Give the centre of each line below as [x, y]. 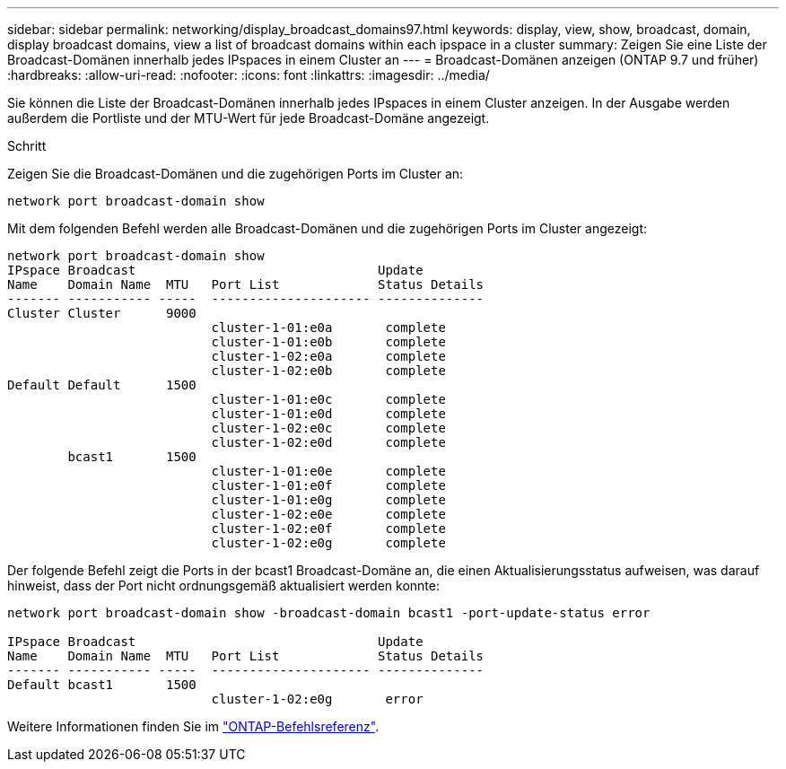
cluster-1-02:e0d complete [328, 442]
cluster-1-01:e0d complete [328, 414]
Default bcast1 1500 [102, 685]
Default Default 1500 [102, 385]
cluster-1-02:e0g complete [328, 543]
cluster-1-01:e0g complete [328, 500]
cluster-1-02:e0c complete [328, 428]
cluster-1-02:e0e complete [328, 514]
